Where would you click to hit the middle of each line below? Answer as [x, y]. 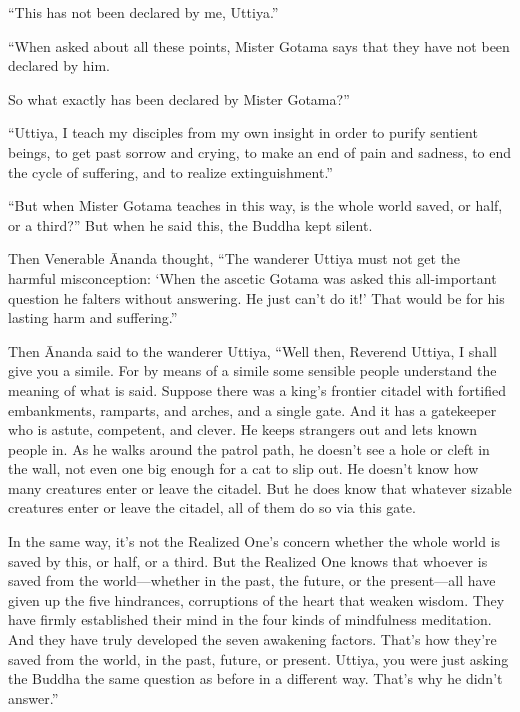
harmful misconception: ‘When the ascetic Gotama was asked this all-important [252, 277]
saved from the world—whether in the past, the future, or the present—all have [252, 580]
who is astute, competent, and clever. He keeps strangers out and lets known [243, 429]
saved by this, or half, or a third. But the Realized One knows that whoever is [248, 560]
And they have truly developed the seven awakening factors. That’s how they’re [252, 639]
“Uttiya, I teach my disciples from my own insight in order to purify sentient [243, 132]
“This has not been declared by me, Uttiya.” [143, 12]
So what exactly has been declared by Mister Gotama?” [179, 98]
